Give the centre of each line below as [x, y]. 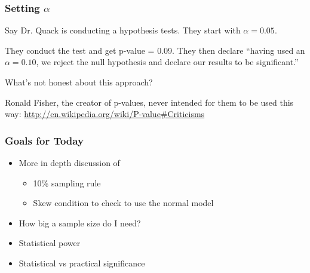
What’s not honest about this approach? [79, 82]
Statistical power [50, 243]
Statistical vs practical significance [82, 263]
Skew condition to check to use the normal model [123, 203]
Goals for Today [44, 140]
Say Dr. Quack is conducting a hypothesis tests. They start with [123, 30]
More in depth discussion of [69, 162]
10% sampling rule [67, 182]
